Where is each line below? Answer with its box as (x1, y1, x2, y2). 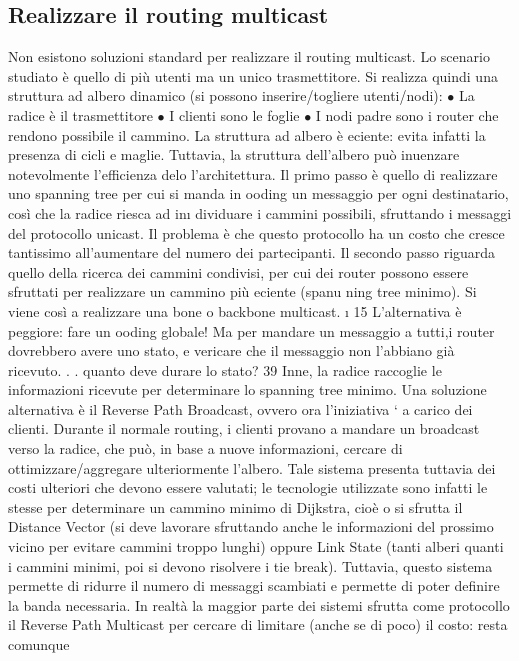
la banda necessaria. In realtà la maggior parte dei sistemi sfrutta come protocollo (8, 594, 510, 615)
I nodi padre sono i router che (315, 104, 499, 125)
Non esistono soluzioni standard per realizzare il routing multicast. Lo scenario (8, 46, 490, 67)
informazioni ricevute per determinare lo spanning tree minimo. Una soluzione (8, 379, 487, 400)
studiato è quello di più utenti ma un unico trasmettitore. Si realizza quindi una (8, 65, 498, 86)
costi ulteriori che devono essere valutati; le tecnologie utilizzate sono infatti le (8, 477, 488, 498)
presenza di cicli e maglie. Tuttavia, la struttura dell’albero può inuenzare (8, 144, 460, 165)
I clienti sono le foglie (169, 104, 300, 125)
